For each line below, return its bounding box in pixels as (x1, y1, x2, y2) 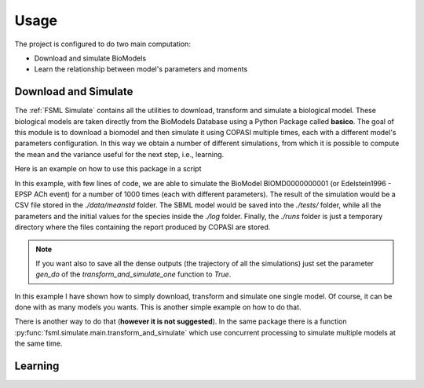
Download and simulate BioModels (34, 53, 147, 63)
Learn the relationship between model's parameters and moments (34, 64, 248, 74)
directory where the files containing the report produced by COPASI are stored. (14, 222, 271, 232)
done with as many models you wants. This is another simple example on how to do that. (14, 302, 302, 312)
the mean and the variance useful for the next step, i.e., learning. (14, 149, 225, 159)
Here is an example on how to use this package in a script (14, 164, 202, 174)
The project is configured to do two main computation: (14, 39, 192, 49)
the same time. (14, 339, 63, 349)
